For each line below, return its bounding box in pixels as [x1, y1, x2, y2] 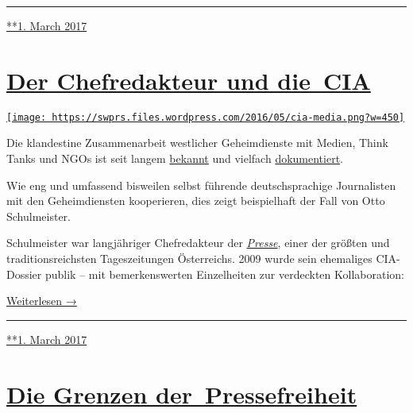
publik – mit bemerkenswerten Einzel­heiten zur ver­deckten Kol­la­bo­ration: [44, 265, 404, 282]
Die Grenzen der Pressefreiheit [6, 377, 357, 410]
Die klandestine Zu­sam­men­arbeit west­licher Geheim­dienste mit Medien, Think [6, 134, 388, 151]
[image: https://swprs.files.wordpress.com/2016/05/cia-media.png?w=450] [6, 111, 405, 123]
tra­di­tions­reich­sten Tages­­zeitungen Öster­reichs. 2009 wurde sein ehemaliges [6, 249, 372, 266]
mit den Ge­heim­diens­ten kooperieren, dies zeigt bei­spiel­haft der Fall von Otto [6, 192, 385, 209]
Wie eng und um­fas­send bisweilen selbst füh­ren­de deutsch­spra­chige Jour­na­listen [6, 176, 396, 193]
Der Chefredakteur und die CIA [6, 64, 371, 96]
